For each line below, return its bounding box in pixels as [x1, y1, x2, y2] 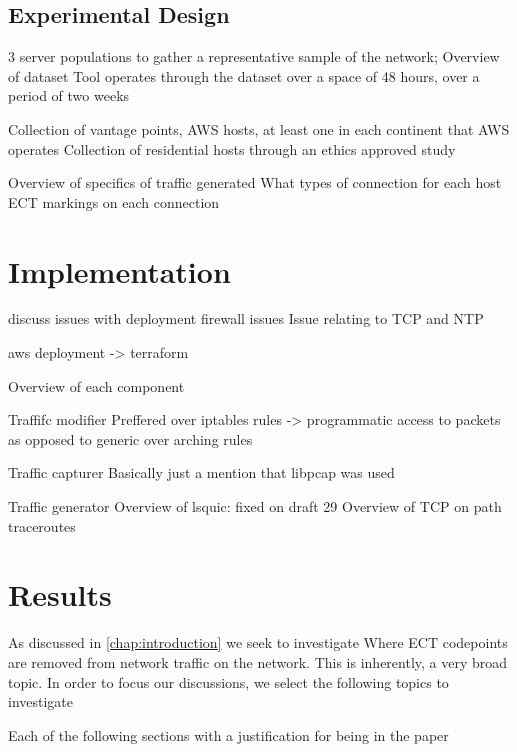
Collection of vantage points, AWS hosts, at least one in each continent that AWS [8, 118, 510, 139]
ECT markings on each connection [8, 191, 220, 212]
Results [8, 574, 112, 615]
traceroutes [8, 515, 76, 536]
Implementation [8, 250, 231, 291]
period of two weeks [8, 85, 130, 106]
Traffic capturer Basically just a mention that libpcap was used [8, 462, 395, 483]
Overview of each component [8, 375, 185, 396]
